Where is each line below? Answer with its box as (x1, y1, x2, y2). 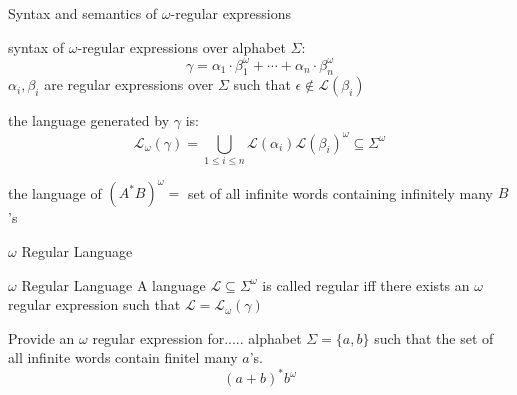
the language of (8, 182, 102, 203)
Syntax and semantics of (8, 3, 158, 23)
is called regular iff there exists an (262, 274, 470, 295)
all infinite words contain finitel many (8, 347, 238, 368)
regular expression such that (8, 294, 181, 315)
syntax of (8, 36, 65, 57)
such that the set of (374, 327, 494, 348)
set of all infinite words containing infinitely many (187, 182, 494, 203)
